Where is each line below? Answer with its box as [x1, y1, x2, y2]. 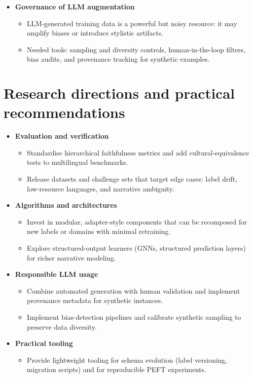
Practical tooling [15, 338, 73, 348]
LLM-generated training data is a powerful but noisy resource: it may [27, 18, 237, 28]
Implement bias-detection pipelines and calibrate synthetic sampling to [27, 312, 241, 322]
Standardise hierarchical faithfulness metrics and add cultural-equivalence [27, 147, 250, 157]
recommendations [3, 102, 125, 122]
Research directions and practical [3, 83, 235, 103]
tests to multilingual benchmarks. [27, 157, 128, 167]
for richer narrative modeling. [27, 252, 116, 263]
